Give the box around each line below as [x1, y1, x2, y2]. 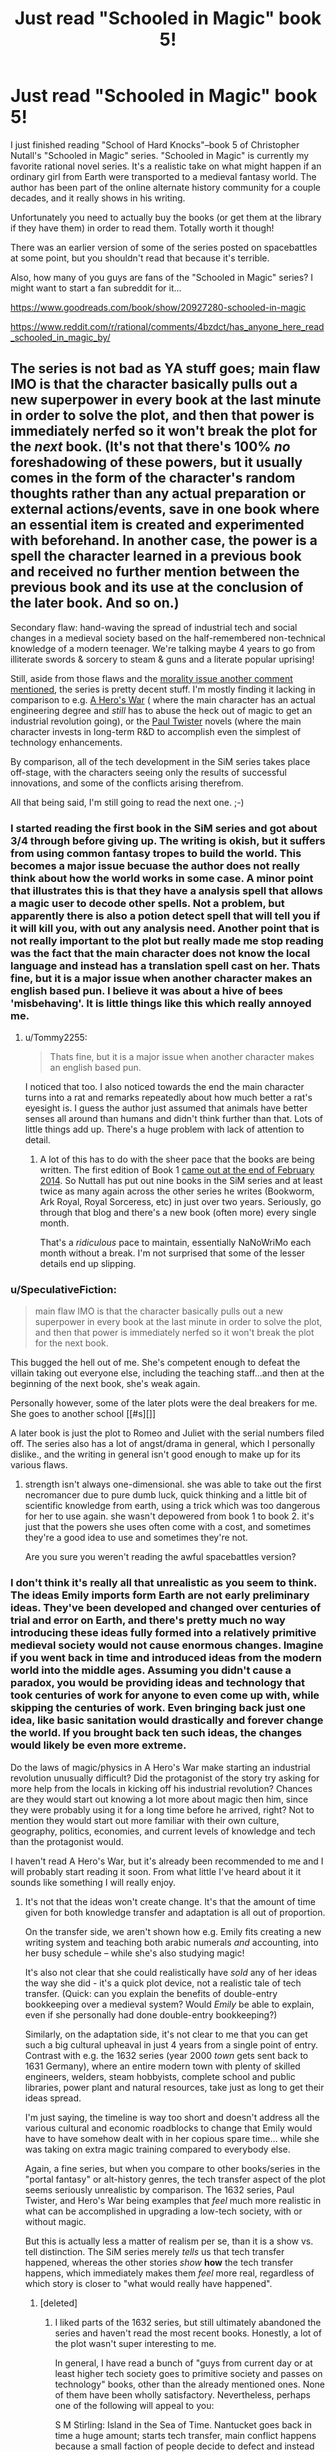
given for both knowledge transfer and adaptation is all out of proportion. [24, 1906, 326, 1918]
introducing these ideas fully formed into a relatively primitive [10, 1626, 317, 1640]
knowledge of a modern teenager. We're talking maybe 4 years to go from [10, 642, 316, 654]
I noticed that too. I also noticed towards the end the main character [24, 1081, 305, 1093]
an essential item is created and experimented [10, 517, 305, 534]
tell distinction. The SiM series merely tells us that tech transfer [24, 2245, 285, 2257]
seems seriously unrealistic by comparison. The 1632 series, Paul [24, 2183, 295, 2196]
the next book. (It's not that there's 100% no [10, 438, 291, 456]
